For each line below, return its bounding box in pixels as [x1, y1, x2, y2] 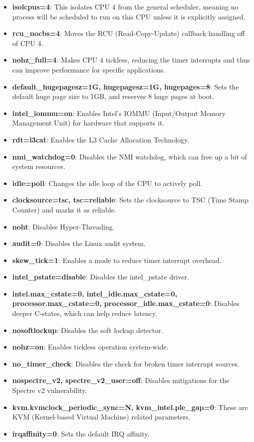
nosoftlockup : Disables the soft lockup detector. [12, 324, 163, 335]
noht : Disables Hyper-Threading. [12, 221, 115, 231]
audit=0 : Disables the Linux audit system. [12, 238, 146, 248]
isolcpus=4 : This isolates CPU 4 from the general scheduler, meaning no [12, 1, 239, 11]
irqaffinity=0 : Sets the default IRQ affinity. [12, 428, 150, 438]
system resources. [12, 161, 65, 171]
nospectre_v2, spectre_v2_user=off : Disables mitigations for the [12, 375, 230, 385]
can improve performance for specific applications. [12, 64, 166, 74]
